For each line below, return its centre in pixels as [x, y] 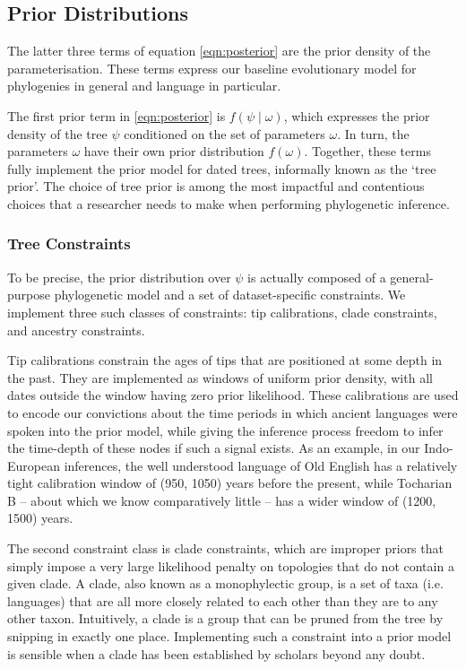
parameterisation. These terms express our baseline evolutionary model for [212, 68]
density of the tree [57, 133]
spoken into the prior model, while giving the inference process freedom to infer [225, 430]
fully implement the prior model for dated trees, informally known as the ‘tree [222, 168]
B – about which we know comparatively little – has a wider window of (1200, [222, 500]
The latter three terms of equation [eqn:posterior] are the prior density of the [219, 51]
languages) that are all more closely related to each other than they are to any [223, 600]
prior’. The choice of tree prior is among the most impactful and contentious [216, 186]
